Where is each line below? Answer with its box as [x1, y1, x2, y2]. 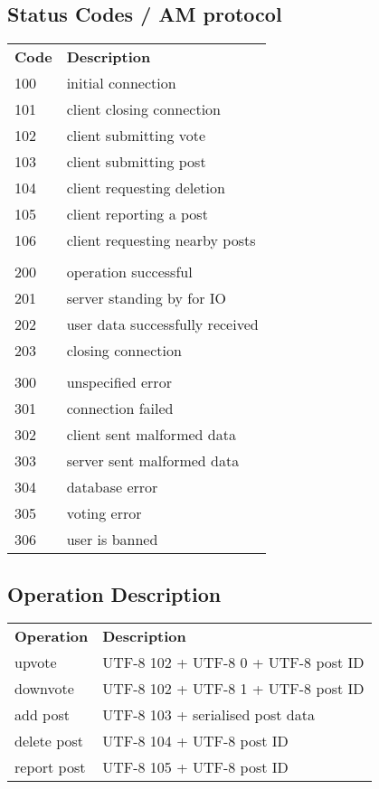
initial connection [66, 72, 176, 94]
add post [14, 704, 70, 726]
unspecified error [66, 371, 172, 393]
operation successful [66, 261, 193, 283]
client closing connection [66, 99, 221, 120]
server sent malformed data [66, 450, 240, 472]
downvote [14, 678, 74, 700]
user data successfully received [66, 314, 259, 335]
